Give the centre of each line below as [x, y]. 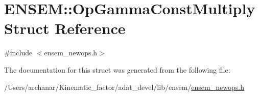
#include [18, 53]
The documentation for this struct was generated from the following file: [117, 69]
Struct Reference [65, 28]
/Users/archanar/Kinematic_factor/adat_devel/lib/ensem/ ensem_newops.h [124, 87]
